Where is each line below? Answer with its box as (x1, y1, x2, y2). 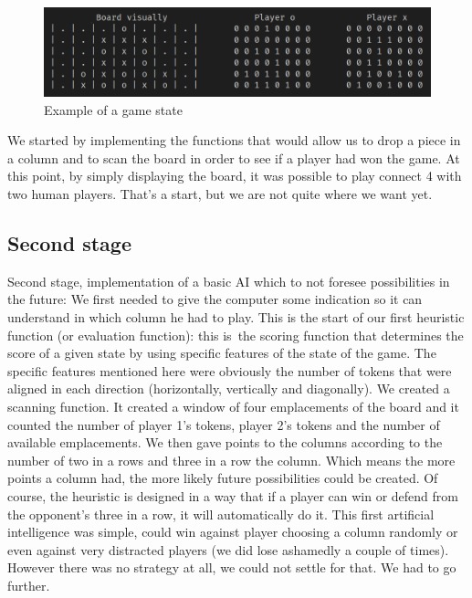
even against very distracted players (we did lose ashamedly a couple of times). (7, 540, 449, 559)
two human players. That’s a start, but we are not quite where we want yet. (7, 184, 433, 203)
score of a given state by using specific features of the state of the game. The (7, 343, 436, 362)
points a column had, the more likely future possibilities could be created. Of (7, 468, 438, 488)
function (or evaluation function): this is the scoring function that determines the (7, 325, 464, 344)
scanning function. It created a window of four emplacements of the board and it (7, 396, 459, 415)
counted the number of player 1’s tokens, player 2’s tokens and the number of (7, 414, 440, 434)
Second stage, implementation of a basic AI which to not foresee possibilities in (7, 271, 450, 290)
